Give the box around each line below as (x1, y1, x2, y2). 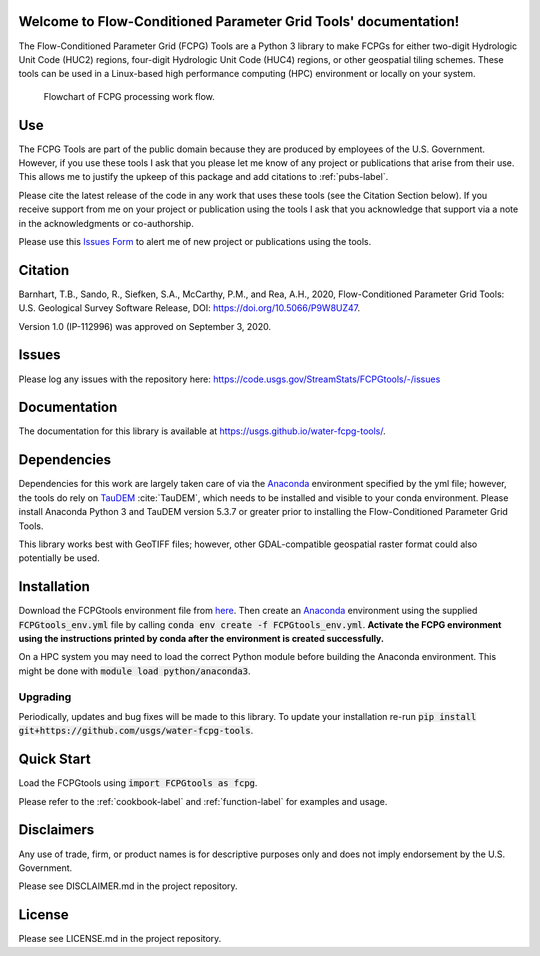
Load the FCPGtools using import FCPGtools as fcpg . (18, 777, 258, 789)
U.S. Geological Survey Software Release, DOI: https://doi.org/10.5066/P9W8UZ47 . (18, 302, 361, 314)
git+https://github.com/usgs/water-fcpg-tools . (18, 725, 254, 737)
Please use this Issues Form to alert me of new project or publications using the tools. (18, 235, 372, 247)
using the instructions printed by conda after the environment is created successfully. (18, 632, 385, 644)
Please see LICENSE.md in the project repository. (18, 933, 222, 945)
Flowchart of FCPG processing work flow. (43, 90, 215, 102)
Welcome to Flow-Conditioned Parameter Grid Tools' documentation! (18, 13, 460, 30)
